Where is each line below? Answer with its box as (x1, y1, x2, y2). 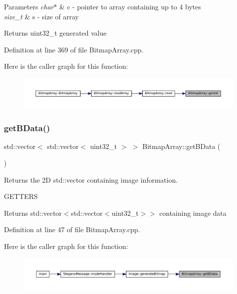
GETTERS (4, 191, 38, 201)
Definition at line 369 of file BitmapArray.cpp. (4, 44, 144, 54)
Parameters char (4, 1, 54, 11)
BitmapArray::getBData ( (142, 141, 221, 151)
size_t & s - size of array (4, 11, 79, 21)
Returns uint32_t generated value (4, 28, 107, 38)
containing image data (159, 207, 227, 218)
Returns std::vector (4, 207, 62, 218)
